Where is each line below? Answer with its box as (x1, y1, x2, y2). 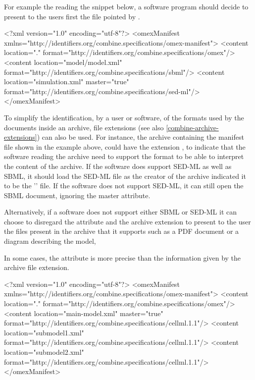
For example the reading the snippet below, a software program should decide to (4, 1, 249, 11)
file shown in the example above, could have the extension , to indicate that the (4, 141, 246, 152)
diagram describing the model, (4, 236, 96, 246)
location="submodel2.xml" (4, 347, 84, 357)
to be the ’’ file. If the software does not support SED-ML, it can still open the (4, 180, 244, 191)
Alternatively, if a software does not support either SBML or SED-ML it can (4, 207, 237, 217)
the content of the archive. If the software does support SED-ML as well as (4, 161, 232, 171)
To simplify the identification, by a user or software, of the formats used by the (4, 112, 244, 122)
